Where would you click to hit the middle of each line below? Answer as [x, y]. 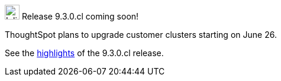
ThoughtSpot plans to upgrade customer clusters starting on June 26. [141, 35]
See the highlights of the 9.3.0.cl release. [84, 53]
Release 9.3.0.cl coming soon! [80, 16]
